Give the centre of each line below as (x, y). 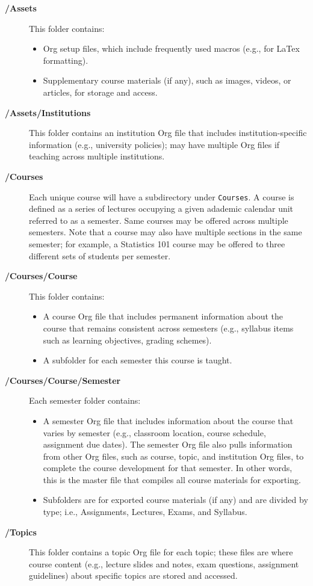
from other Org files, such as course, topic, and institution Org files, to (173, 456)
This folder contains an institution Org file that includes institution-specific (168, 133)
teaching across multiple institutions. (97, 156)
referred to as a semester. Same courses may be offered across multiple (159, 220)
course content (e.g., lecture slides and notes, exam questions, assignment (164, 563)
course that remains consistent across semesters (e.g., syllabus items (168, 328)
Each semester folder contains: (85, 400)
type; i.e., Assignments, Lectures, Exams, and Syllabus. (145, 512)
